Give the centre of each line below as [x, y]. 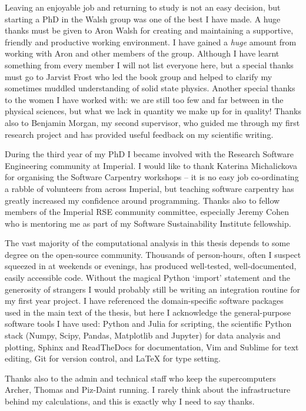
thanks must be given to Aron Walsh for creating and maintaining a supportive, [149, 30]
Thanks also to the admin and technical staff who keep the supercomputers [140, 378]
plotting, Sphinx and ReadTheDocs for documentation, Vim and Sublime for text [152, 347]
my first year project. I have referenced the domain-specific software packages [144, 301]
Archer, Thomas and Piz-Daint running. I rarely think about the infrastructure [148, 390]
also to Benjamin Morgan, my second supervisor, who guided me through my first [152, 122]
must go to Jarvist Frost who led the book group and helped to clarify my [139, 76]
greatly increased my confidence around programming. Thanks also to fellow [142, 200]
